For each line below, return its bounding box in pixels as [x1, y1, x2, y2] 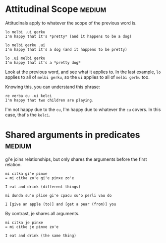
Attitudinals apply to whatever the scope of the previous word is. [5, 20, 137, 26]
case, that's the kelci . [5, 112, 51, 118]
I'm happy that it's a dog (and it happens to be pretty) [5, 47, 127, 52]
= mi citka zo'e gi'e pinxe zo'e [5, 175, 74, 180]
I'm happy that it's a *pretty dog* [5, 60, 81, 65]
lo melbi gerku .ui [5, 42, 46, 48]
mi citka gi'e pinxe [5, 171, 48, 176]
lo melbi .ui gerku [5, 29, 46, 34]
